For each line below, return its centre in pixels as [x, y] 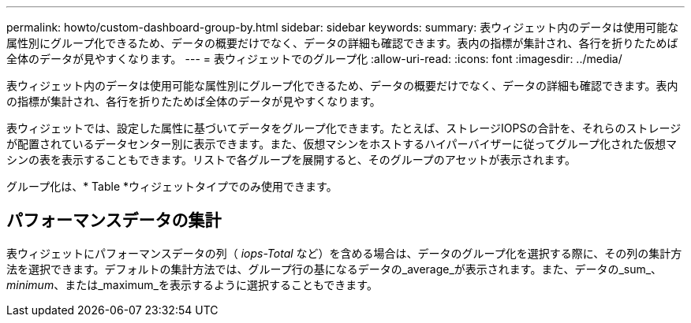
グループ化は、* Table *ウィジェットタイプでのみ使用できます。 [172, 186]
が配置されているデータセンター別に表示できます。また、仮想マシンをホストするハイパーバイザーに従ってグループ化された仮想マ [342, 144]
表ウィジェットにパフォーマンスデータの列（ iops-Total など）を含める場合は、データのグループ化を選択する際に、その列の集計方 [344, 253]
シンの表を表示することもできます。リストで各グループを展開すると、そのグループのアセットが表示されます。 [291, 160]
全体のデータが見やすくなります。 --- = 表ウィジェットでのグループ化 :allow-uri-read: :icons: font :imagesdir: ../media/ [314, 59]
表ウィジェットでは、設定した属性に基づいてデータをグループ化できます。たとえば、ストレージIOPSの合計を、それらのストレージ [344, 128]
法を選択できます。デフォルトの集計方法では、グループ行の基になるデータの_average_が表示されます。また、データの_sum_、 [334, 269]
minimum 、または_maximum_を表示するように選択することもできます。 [192, 284]
